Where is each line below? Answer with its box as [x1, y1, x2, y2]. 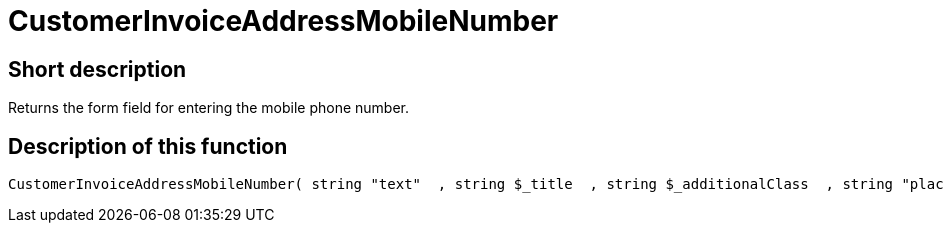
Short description [8, 56, 187, 82]
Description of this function [8, 133, 288, 159]
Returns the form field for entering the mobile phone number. [8, 99, 410, 117]
